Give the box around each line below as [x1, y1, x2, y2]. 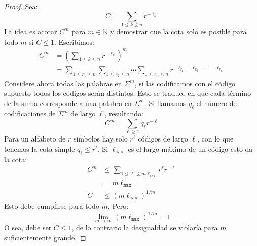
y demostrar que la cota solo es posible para [110, 26, 247, 37]
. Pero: [107, 200, 129, 211]
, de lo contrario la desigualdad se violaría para [71, 222, 218, 233]
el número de [196, 97, 237, 108]
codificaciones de [4, 108, 56, 119]
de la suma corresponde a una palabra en [4, 97, 132, 108]
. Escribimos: [54, 36, 94, 47]
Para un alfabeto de [4, 133, 66, 144]
